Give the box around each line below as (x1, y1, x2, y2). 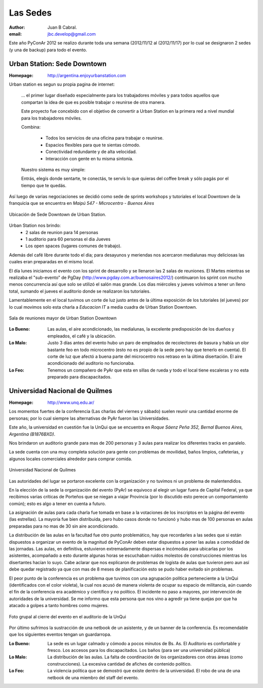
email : (9, 31, 22, 37)
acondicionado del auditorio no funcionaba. (47, 360, 135, 366)
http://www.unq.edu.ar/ (47, 399, 94, 405)
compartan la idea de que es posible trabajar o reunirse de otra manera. (21, 99, 166, 105)
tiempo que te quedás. (21, 182, 67, 188)
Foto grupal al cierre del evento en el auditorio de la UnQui (9, 613, 126, 619)
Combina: (21, 124, 41, 130)
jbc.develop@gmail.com (47, 31, 96, 37)
